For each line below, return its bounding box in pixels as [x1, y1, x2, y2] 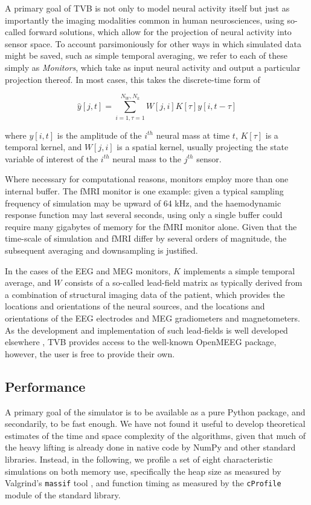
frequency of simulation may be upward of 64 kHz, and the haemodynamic [5, 196, 281, 209]
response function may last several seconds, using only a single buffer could [5, 208, 283, 221]
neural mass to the [112, 152, 182, 165]
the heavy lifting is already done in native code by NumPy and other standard [5, 441, 296, 454]
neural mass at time [156, 128, 230, 141]
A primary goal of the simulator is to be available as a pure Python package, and [5, 405, 306, 418]
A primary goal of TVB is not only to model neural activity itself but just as [5, 2, 290, 14]
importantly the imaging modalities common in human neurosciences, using [5, 13, 284, 26]
